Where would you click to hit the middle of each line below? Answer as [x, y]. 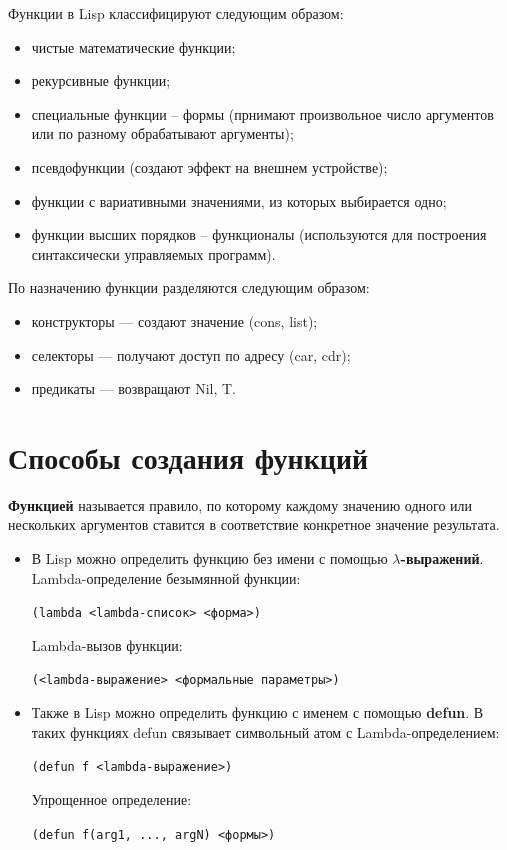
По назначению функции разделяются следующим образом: [189, 287]
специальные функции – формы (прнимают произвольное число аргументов [262, 113]
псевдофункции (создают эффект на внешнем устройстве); [209, 166]
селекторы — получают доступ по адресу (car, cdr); [191, 354]
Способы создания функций [188, 456]
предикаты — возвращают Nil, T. [133, 388]
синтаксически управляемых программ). [153, 253]
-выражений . [442, 558]
